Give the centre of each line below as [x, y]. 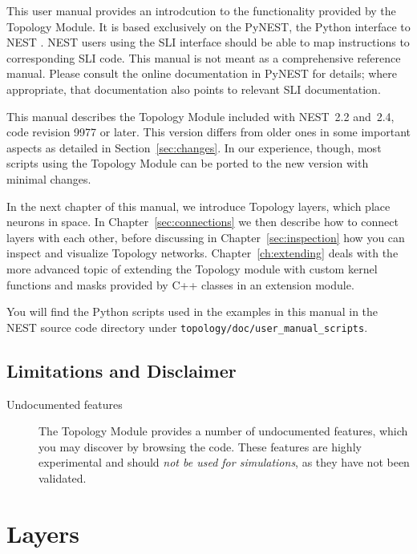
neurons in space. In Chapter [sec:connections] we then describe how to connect [202, 222]
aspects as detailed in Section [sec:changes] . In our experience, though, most [194, 147]
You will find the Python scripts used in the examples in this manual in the [192, 311]
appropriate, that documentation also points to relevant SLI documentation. [194, 89]
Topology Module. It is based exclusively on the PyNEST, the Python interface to [208, 26]
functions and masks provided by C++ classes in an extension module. [180, 284]
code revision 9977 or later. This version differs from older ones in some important [208, 132]
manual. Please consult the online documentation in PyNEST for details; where [202, 73]
